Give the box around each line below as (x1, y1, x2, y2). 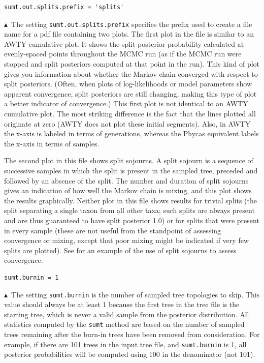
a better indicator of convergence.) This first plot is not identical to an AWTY (4, 98, 248, 109)
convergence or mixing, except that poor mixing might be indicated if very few (4, 235, 249, 246)
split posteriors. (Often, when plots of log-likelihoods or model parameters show (4, 78, 252, 89)
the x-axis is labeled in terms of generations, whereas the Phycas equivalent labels (4, 128, 259, 139)
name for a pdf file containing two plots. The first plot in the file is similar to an (4, 28, 254, 39)
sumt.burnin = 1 (4, 274, 59, 281)
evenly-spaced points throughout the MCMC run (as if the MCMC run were (4, 48, 242, 59)
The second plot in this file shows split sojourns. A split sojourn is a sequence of (4, 155, 253, 166)
